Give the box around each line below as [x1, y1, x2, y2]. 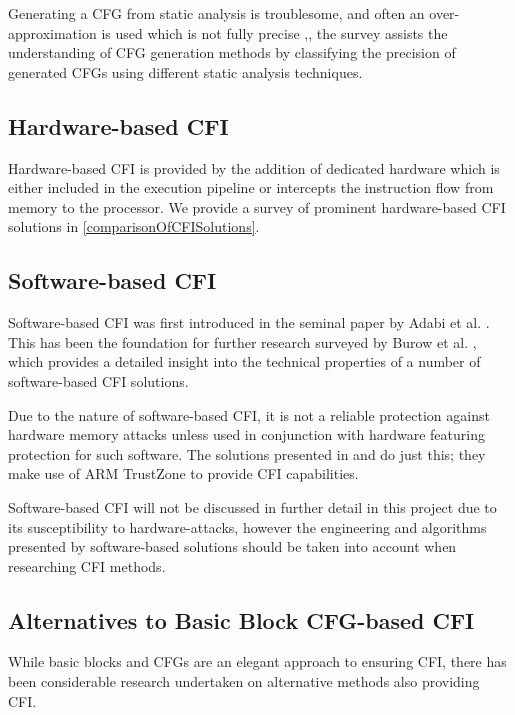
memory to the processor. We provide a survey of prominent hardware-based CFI [8, 196, 506, 217]
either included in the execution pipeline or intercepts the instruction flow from [8, 177, 494, 198]
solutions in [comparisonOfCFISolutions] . [8, 216, 260, 237]
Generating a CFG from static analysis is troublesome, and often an [8, 3, 425, 23]
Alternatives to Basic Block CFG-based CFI [8, 604, 475, 635]
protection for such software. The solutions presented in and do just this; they [8, 443, 486, 464]
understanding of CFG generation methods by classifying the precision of [8, 42, 456, 63]
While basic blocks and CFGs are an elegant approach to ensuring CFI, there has [8, 651, 507, 672]
